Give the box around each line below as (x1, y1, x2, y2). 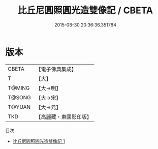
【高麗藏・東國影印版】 (36, 113, 92, 120)
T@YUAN (8, 103, 31, 110)
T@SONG (8, 94, 31, 101)
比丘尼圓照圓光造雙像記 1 (12, 138, 65, 144)
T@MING (8, 84, 30, 92)
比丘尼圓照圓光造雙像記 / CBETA (17, 5, 153, 16)
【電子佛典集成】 (36, 66, 77, 73)
